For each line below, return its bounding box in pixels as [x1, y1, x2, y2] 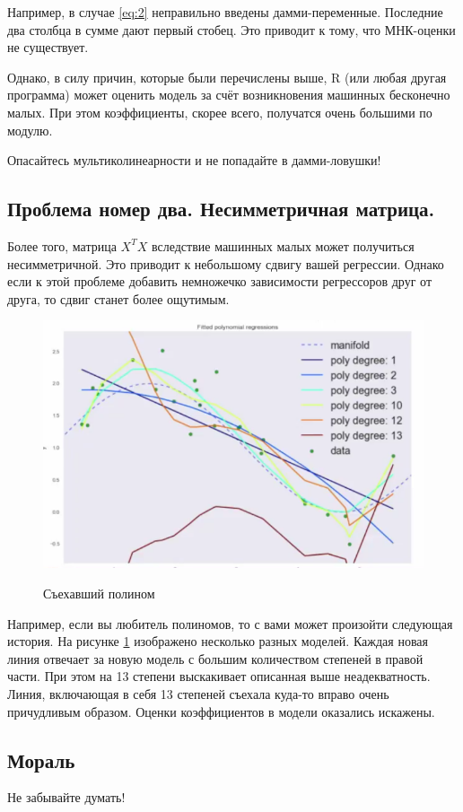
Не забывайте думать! [7, 788, 126, 807]
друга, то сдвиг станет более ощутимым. [7, 289, 230, 308]
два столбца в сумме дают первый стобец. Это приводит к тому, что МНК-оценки [7, 20, 456, 39]
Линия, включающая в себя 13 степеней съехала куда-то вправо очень [7, 685, 389, 703]
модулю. [7, 120, 53, 139]
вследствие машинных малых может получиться [151, 236, 415, 255]
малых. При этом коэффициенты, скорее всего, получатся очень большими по [7, 102, 432, 121]
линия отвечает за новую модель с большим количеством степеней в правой [7, 649, 424, 668]
